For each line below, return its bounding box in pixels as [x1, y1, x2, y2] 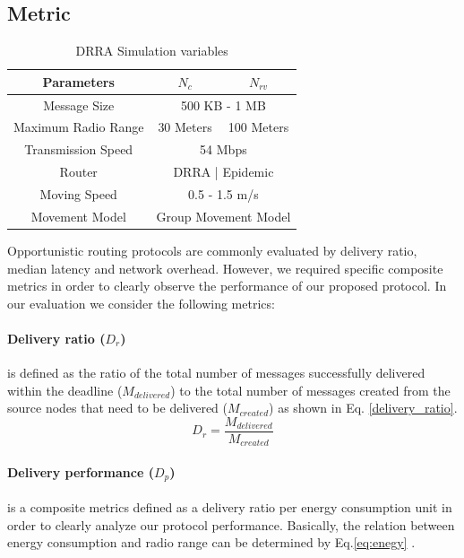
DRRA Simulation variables [75, 41, 228, 60]
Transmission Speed [24, 140, 133, 159]
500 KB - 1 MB [180, 95, 266, 114]
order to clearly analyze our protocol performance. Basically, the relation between [7, 515, 455, 534]
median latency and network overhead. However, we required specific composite [7, 258, 443, 277]
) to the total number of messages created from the [170, 380, 451, 399]
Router [59, 162, 98, 181]
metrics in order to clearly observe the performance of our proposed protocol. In [7, 276, 447, 295]
